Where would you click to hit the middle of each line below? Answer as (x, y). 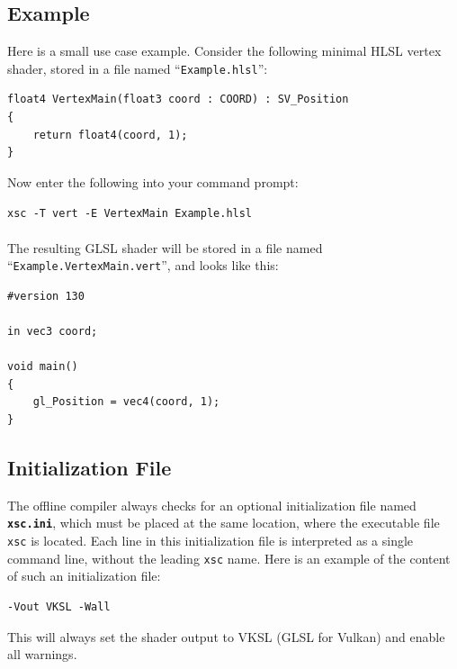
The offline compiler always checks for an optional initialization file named (212, 505)
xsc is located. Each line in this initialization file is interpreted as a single (211, 541)
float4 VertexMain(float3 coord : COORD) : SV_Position (178, 99)
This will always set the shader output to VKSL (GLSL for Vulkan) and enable (226, 636)
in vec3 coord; (53, 332)
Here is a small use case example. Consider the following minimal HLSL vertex (224, 51)
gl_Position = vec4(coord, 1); (126, 402)
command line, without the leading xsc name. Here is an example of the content (229, 558)
